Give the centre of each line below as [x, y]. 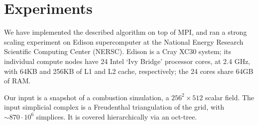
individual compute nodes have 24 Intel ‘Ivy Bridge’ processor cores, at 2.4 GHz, [127, 61]
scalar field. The [230, 97]
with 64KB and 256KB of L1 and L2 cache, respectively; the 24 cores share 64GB [129, 71]
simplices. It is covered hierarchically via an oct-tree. [117, 116]
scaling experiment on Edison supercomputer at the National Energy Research [124, 41]
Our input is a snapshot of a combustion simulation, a [87, 97]
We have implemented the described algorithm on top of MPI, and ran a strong [126, 32]
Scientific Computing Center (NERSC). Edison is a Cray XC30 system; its [118, 51]
